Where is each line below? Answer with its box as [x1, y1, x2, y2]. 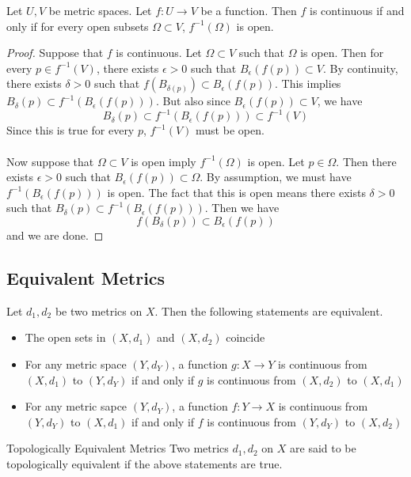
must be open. [196, 122, 264, 138]
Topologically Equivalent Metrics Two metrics [6, 440, 229, 456]
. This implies [275, 75, 341, 92]
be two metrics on [55, 302, 143, 319]
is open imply [131, 153, 196, 169]
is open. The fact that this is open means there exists [107, 184, 366, 200]
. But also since [155, 93, 230, 109]
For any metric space [25, 356, 127, 373]
